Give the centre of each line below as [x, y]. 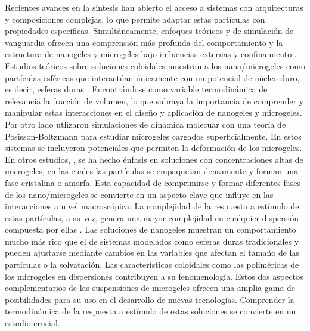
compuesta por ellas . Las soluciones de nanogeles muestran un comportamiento [151, 229]
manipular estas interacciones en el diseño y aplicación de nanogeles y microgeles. [154, 112]
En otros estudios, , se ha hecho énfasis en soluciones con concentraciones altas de [154, 159]
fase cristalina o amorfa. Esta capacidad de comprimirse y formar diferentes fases [153, 182]
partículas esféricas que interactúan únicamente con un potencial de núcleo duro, [152, 77]
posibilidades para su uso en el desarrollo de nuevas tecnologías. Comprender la [150, 299]
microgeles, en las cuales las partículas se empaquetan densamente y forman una [152, 171]
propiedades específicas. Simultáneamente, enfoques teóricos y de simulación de [149, 31]
